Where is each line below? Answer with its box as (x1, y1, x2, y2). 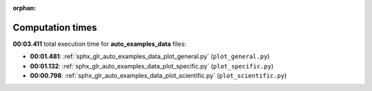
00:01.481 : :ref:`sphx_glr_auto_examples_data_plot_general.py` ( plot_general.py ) (30, 52, 270, 61)
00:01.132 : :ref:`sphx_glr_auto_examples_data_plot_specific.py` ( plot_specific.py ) (30, 62, 273, 70)
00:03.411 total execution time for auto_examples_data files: (12, 40, 187, 48)
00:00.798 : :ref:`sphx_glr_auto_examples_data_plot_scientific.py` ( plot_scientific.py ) (30, 72, 287, 80)
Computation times (12, 21, 97, 34)
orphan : (12, 4, 37, 12)
